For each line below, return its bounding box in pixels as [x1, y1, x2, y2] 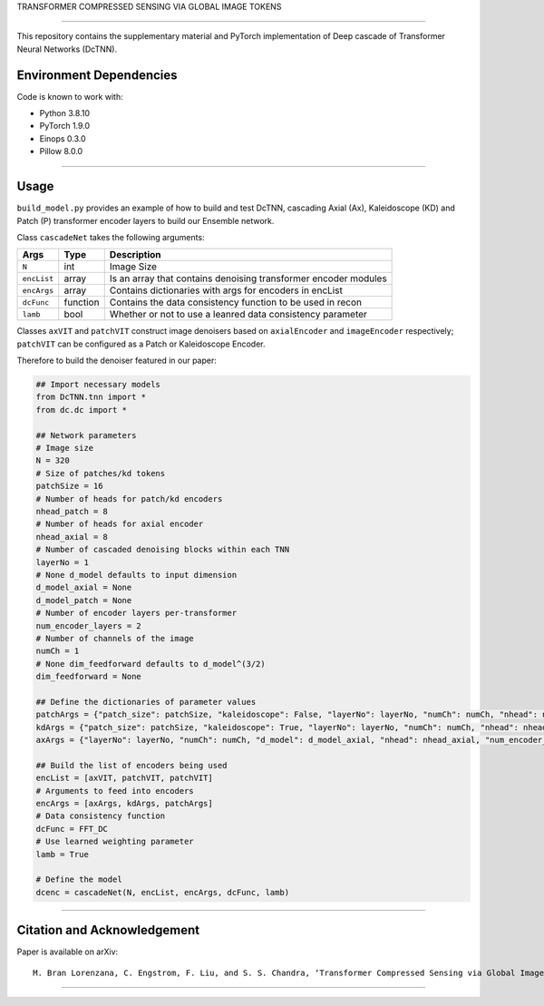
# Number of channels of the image [35, 633, 194, 643]
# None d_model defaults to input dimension [35, 570, 238, 580]
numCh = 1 [35, 646, 80, 657]
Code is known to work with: [16, 91, 123, 102]
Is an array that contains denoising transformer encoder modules [109, 272, 387, 285]
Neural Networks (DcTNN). [16, 44, 118, 54]
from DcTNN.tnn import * [35, 392, 147, 403]
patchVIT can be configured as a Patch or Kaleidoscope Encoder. [16, 338, 266, 349]
